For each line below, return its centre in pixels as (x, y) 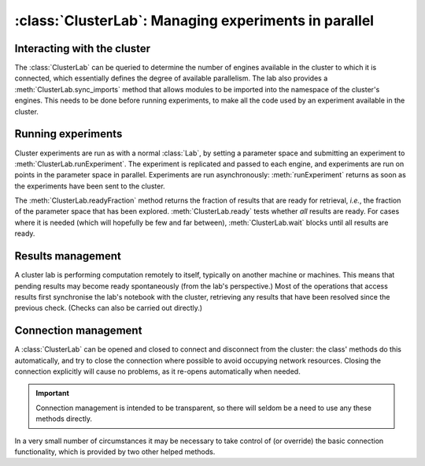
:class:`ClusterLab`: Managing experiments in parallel (194, 21)
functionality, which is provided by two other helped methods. (115, 451)
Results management (68, 256)
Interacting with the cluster (83, 48)
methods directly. (64, 419)
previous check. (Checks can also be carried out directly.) (109, 308)
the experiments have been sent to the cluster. (90, 186)
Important (53, 393)
